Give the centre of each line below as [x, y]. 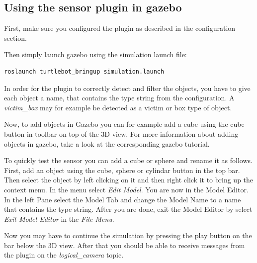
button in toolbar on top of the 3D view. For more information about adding [121, 133]
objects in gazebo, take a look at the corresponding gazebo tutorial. [107, 143]
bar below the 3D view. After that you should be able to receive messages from [125, 245]
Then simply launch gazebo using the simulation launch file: [95, 54]
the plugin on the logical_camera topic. [64, 255]
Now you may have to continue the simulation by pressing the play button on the [128, 235]
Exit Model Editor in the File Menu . [59, 219]
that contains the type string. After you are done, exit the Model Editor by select [128, 209]
